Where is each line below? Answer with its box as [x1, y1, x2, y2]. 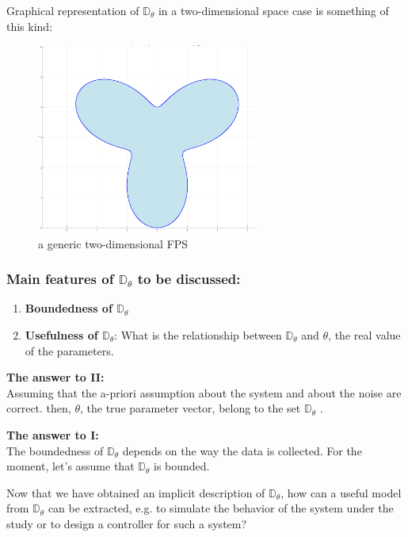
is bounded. [154, 458, 210, 474]
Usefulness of [25, 326, 98, 343]
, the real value [328, 326, 401, 343]
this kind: [6, 17, 53, 34]
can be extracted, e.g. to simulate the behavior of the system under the [48, 500, 394, 516]
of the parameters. [25, 342, 114, 359]
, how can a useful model [280, 484, 402, 501]
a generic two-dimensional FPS [38, 235, 189, 251]
